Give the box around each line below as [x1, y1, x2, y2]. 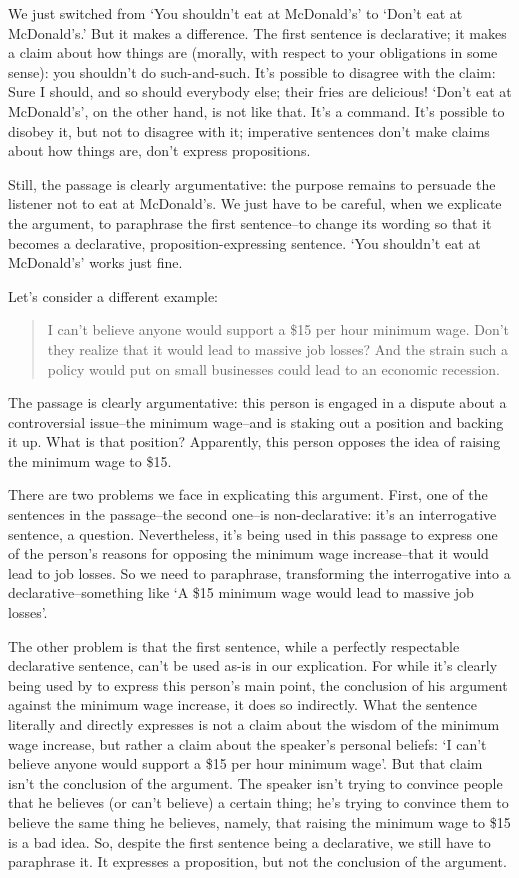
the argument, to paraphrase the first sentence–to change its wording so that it [8, 212, 492, 233]
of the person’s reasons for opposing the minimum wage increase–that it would [8, 543, 489, 564]
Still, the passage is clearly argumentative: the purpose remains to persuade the [8, 173, 496, 194]
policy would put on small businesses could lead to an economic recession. [47, 358, 500, 379]
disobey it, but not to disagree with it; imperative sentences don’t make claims [8, 120, 490, 141]
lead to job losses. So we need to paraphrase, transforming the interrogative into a [8, 562, 511, 583]
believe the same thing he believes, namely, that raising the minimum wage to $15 [8, 811, 511, 832]
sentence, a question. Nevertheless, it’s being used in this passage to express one [8, 523, 498, 544]
